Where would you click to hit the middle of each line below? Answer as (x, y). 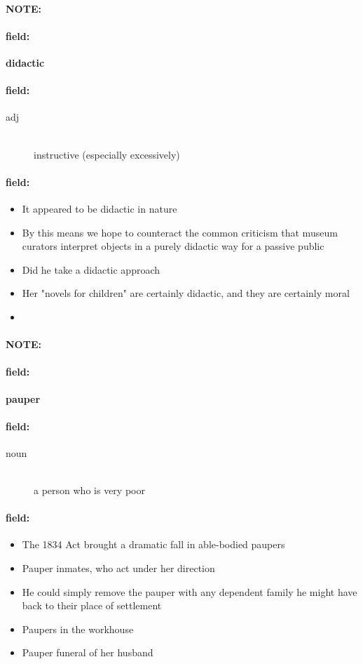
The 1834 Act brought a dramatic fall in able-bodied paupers (153, 544)
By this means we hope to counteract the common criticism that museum (180, 232)
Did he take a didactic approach (91, 269)
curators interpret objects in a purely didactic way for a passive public (173, 246)
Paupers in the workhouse (78, 629)
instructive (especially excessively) (107, 154)
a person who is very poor (89, 490)
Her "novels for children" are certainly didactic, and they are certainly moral (186, 293)
